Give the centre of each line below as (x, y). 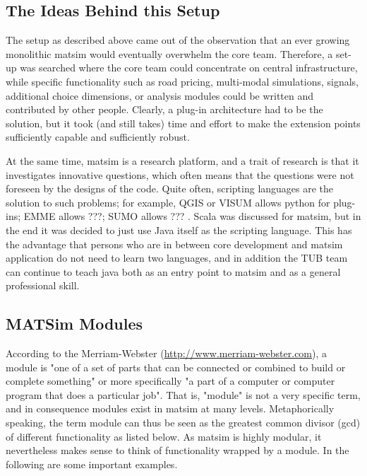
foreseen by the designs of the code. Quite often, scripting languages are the (170, 188)
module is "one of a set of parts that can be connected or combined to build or (176, 367)
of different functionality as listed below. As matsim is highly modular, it (164, 436)
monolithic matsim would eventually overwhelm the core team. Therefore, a (169, 53)
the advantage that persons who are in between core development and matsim (174, 244)
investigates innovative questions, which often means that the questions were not (180, 174)
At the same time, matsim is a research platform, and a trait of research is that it (182, 160)
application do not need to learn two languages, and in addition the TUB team (177, 258)
